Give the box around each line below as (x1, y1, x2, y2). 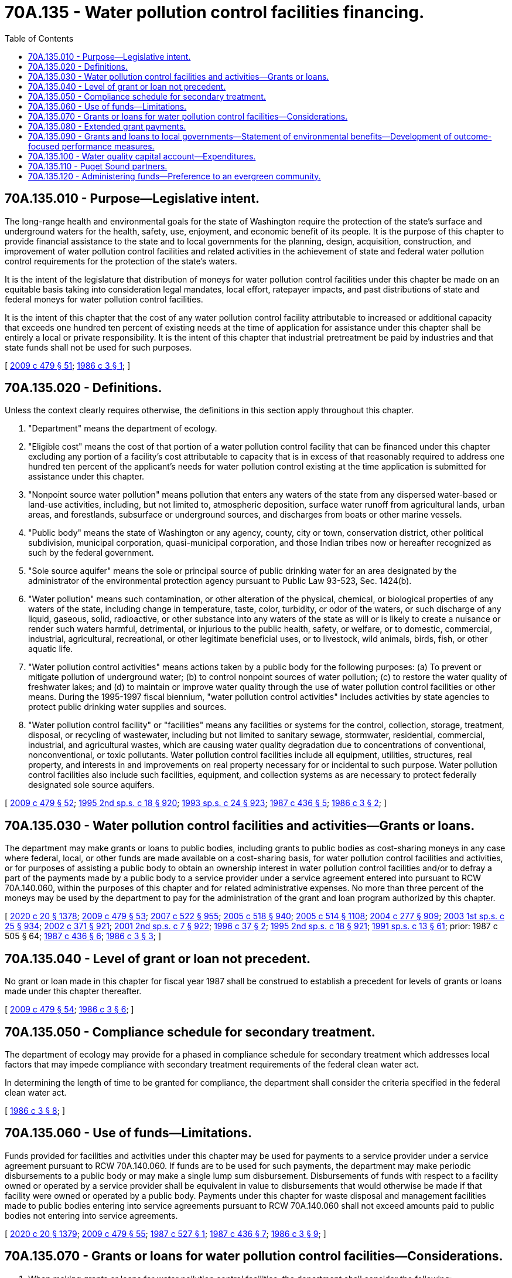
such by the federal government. (28, 548, 154, 558)
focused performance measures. (28, 141, 155, 151)
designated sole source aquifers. (28, 780, 155, 790)
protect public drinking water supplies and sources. (28, 702, 227, 712)
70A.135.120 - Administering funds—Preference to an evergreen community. (28, 171, 321, 181)
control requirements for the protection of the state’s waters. (5, 256, 237, 266)
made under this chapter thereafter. (5, 986, 142, 997)
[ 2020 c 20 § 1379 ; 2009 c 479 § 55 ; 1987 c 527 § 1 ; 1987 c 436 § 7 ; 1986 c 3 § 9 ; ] (5, 1228, 326, 1239)
